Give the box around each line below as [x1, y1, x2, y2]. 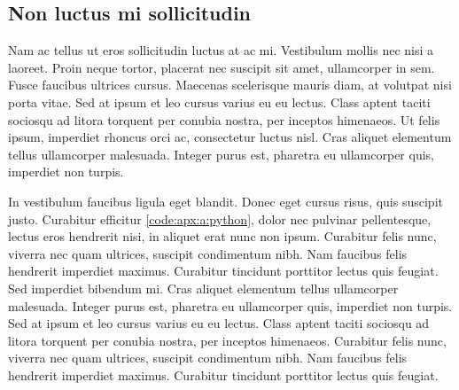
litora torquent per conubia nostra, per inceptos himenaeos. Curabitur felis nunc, [8, 331, 447, 349]
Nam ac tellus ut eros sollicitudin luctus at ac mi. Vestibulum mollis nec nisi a [8, 41, 434, 59]
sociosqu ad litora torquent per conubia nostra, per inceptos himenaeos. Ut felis [8, 110, 440, 129]
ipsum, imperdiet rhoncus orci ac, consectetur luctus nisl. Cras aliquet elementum [8, 128, 452, 146]
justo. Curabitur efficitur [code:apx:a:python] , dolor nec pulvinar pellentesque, [8, 209, 432, 228]
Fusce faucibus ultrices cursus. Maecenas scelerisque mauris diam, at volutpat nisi [8, 75, 452, 94]
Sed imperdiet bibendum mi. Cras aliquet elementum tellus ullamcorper [8, 278, 399, 297]
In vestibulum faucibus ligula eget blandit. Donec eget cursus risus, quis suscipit [8, 191, 443, 210]
